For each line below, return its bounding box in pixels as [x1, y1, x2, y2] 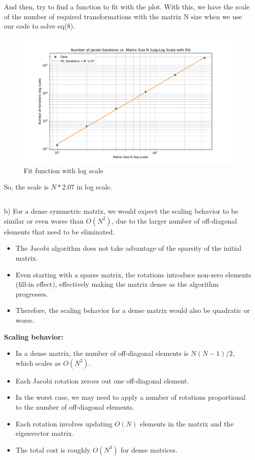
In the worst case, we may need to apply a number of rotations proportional [15, 392, 246, 402]
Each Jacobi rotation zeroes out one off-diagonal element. [15, 375, 189, 385]
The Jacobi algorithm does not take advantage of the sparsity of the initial [15, 243, 242, 253]
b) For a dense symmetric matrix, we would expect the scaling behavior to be [4, 206, 238, 216]
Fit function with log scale [24, 165, 104, 175]
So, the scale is [4, 182, 49, 192]
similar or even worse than [4, 215, 84, 226]
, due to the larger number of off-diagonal [111, 215, 237, 226]
